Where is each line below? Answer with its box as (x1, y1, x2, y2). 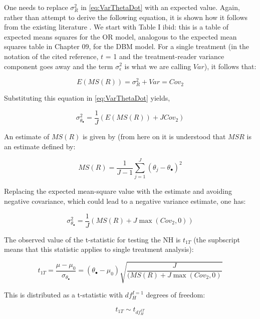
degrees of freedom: (146, 289, 205, 300)
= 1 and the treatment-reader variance (105, 51, 224, 61)
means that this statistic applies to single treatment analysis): (4, 244, 194, 254)
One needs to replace (4, 2, 68, 12)
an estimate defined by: (4, 141, 76, 151)
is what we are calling (124, 61, 191, 71)
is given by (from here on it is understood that (82, 131, 226, 142)
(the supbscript (193, 234, 240, 244)
